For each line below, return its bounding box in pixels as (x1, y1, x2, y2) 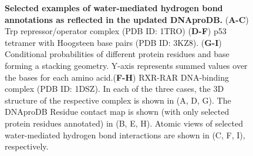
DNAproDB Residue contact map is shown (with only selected (5, 105, 230, 118)
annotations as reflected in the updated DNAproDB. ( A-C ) (5, 13, 249, 25)
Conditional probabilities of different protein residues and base (5, 48, 230, 60)
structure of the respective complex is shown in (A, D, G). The (5, 94, 231, 106)
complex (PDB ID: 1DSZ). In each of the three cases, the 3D (5, 82, 224, 95)
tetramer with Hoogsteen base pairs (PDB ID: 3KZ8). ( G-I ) (5, 36, 222, 48)
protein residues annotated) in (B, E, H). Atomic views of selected (5, 117, 243, 129)
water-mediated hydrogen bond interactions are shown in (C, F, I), (5, 128, 245, 141)
